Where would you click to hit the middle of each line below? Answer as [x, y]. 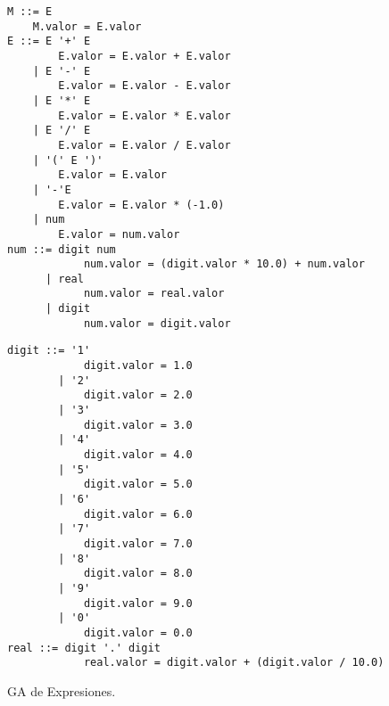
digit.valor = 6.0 [138, 514]
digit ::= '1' [49, 351]
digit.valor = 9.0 [138, 603]
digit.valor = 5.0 [138, 484]
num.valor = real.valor [154, 294]
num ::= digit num [62, 249]
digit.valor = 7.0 [138, 543]
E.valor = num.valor [119, 234]
